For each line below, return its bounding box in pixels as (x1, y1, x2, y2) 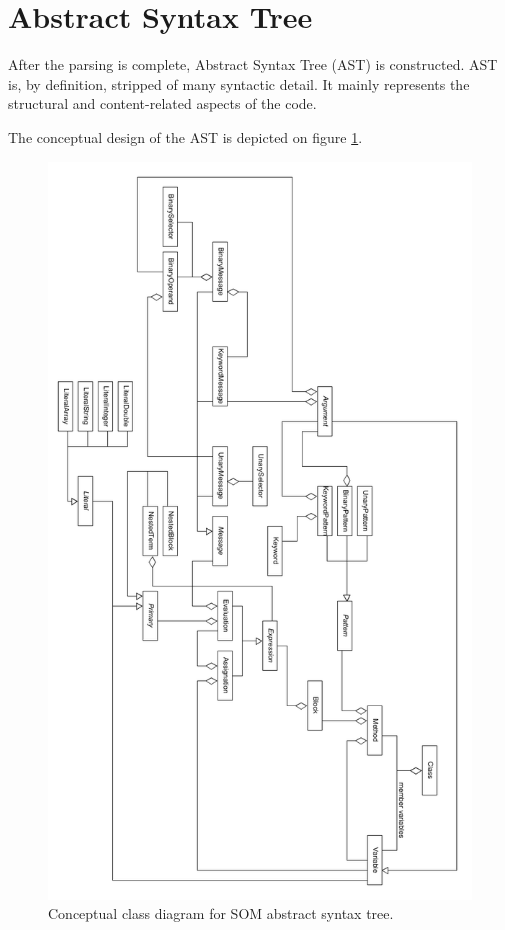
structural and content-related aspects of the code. (8, 93, 317, 114)
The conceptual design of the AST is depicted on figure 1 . (8, 126, 363, 147)
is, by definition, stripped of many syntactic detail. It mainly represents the (8, 73, 470, 94)
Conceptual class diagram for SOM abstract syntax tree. (48, 903, 394, 924)
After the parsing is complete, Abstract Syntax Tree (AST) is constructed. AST (8, 54, 498, 75)
